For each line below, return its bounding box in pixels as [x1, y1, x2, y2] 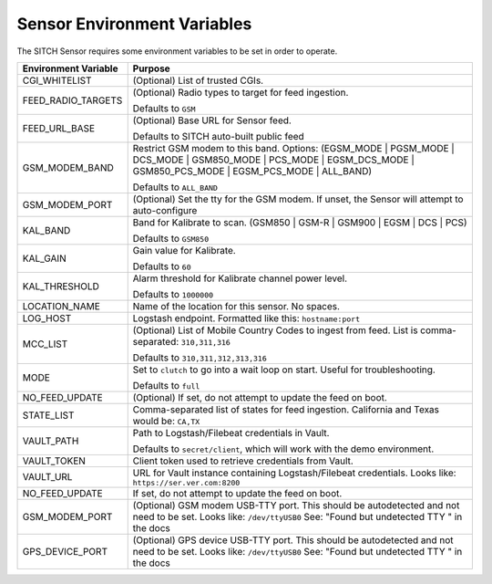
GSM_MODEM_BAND [22, 161, 114, 173]
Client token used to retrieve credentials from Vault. [132, 454, 354, 467]
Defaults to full [132, 379, 200, 391]
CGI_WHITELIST [22, 74, 92, 87]
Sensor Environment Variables [16, 14, 252, 34]
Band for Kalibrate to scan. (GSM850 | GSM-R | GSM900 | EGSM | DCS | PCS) [132, 215, 468, 228]
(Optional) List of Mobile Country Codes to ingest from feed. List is [132, 324, 418, 337]
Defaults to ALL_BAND [132, 181, 219, 193]
